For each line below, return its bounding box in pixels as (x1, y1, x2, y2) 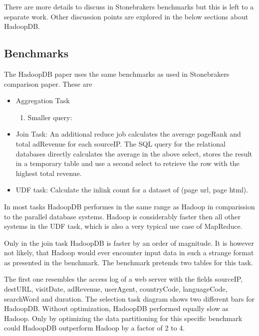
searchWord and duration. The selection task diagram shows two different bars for (4, 293, 255, 304)
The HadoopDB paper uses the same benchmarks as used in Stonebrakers (4, 68, 230, 79)
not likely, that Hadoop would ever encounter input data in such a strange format (4, 247, 254, 258)
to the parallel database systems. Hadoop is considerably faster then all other (4, 211, 241, 221)
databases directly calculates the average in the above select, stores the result (15, 148, 253, 159)
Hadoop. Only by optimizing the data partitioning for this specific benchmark (4, 313, 243, 323)
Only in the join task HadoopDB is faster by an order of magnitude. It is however (4, 237, 254, 248)
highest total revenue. (15, 168, 82, 178)
